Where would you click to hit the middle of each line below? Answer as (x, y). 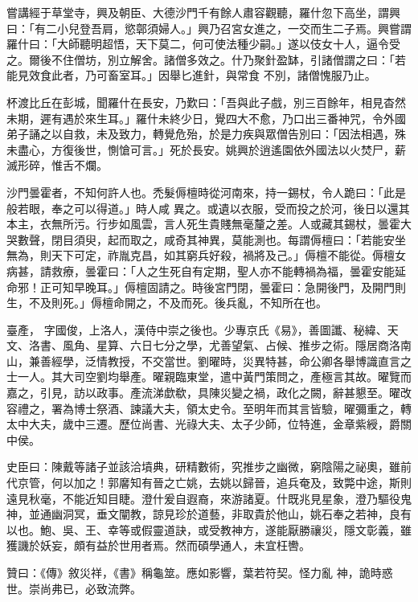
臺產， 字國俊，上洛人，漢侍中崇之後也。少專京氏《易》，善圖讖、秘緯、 (197, 329)
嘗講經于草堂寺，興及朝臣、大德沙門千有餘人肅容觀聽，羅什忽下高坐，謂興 (203, 12)
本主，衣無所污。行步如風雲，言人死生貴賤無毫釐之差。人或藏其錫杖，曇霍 (203, 224)
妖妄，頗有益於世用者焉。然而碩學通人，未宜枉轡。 (175, 545)
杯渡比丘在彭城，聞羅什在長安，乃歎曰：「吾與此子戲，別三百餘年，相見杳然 (206, 102)
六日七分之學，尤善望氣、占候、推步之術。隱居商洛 (265, 345)
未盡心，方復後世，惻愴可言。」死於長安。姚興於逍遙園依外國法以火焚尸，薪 (206, 149)
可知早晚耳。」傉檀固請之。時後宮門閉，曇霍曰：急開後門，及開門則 (228, 287)
